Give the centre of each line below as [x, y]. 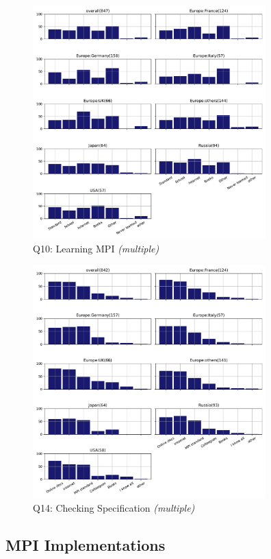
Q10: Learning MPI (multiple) [96, 248]
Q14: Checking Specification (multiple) [114, 508]
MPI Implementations [86, 545]
